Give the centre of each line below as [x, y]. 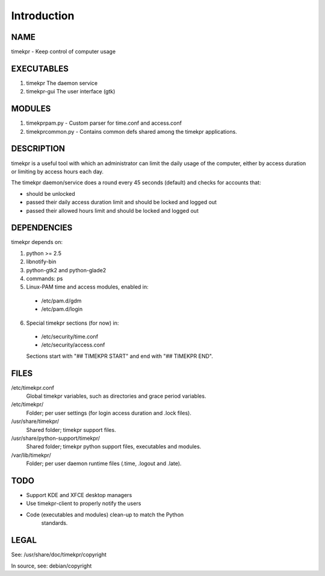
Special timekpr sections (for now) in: [73, 323]
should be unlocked [51, 193]
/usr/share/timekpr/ [35, 421]
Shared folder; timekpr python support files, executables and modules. [114, 446]
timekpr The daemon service [62, 83]
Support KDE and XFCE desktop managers [79, 495]
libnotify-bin [41, 261]
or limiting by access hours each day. [57, 171]
